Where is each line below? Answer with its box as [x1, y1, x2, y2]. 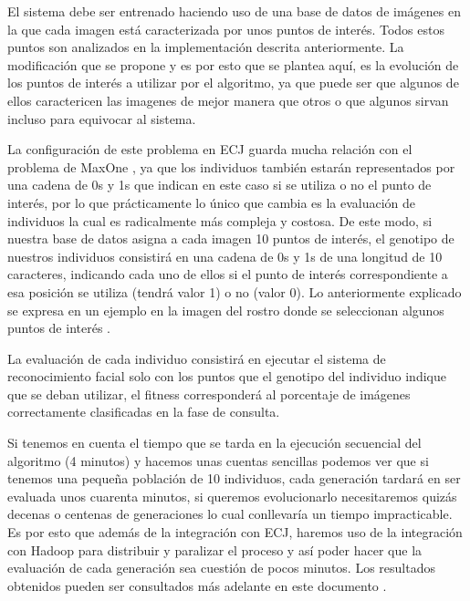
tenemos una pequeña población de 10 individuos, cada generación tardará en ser [7, 469, 461, 488]
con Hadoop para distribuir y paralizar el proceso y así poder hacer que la [7, 540, 423, 559]
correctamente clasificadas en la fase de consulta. [7, 402, 280, 421]
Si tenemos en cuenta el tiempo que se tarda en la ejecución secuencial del [7, 433, 422, 452]
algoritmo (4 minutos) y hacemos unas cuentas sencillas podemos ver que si [7, 451, 429, 470]
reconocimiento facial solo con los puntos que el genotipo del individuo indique [7, 367, 446, 386]
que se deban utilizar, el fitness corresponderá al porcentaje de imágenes [7, 384, 411, 403]
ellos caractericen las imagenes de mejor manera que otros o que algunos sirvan [7, 90, 449, 109]
